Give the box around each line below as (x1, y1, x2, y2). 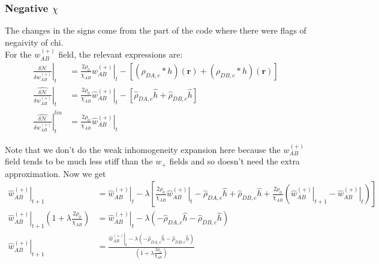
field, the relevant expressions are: (58, 48, 183, 61)
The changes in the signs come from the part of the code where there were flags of (5, 24, 306, 37)
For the (5, 48, 32, 61)
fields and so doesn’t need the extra (169, 155, 300, 167)
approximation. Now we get (5, 167, 106, 179)
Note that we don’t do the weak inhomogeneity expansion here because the (5, 143, 281, 155)
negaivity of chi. (5, 35, 64, 48)
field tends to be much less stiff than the (5, 155, 153, 167)
